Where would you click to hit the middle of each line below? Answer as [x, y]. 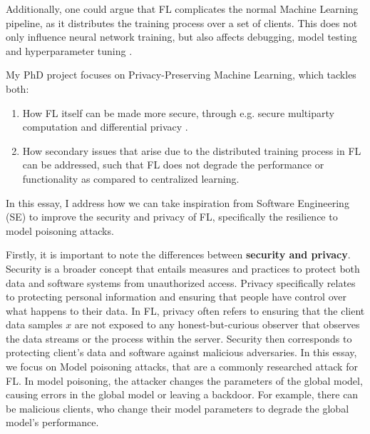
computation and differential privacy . [105, 127]
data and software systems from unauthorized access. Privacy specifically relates [181, 282]
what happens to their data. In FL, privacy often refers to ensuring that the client [185, 310]
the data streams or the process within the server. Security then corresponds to [179, 338]
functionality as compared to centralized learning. [131, 178]
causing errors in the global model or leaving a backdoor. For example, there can [182, 394]
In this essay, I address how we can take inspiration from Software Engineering [178, 202]
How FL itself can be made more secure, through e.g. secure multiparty [178, 112]
